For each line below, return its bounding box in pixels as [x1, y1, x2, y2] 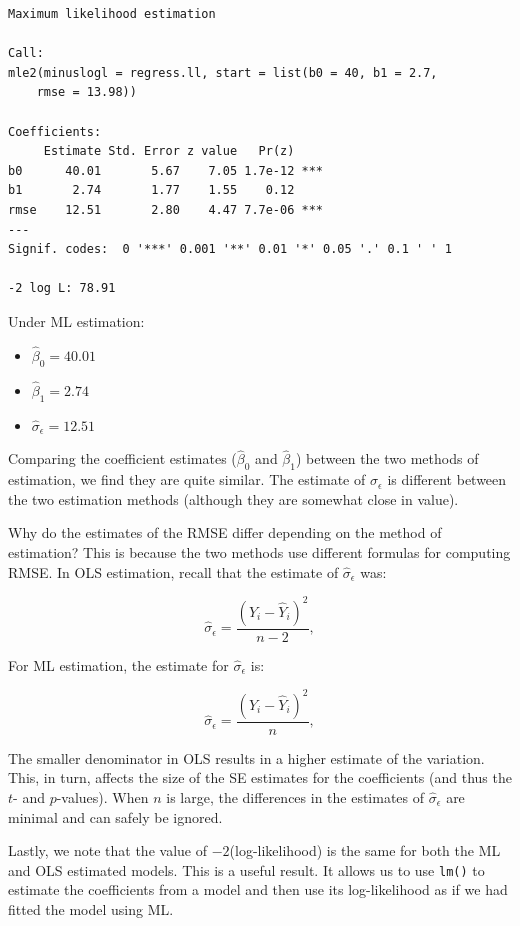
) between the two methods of [295, 448, 479, 469]
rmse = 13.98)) [36, 85, 137, 100]
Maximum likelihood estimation [8, 7, 216, 21]
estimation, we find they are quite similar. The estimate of [8, 469, 366, 490]
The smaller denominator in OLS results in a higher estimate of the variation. [8, 747, 485, 768]
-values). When [56, 786, 149, 807]
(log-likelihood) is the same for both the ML [229, 840, 501, 861]
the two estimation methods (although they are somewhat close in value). [8, 488, 459, 509]
